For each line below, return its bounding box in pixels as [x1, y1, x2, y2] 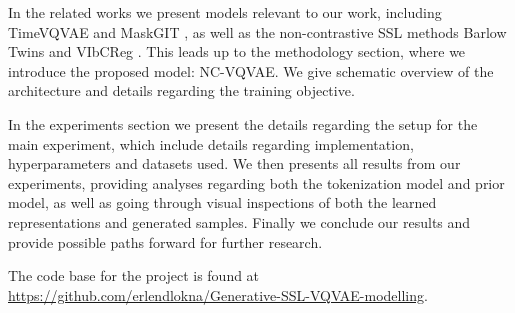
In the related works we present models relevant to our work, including [8, 2, 442, 22]
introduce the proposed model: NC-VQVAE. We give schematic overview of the [8, 60, 494, 81]
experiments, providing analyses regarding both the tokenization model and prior [8, 172, 505, 193]
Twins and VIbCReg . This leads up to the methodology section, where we [8, 41, 466, 62]
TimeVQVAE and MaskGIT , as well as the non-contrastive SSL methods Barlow [8, 21, 507, 42]
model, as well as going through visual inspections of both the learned [8, 192, 437, 213]
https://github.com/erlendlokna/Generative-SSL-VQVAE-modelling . [8, 284, 428, 305]
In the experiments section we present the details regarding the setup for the [8, 113, 478, 134]
